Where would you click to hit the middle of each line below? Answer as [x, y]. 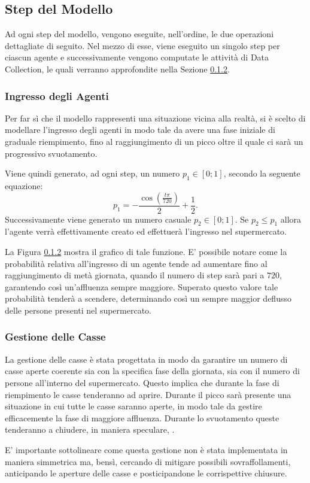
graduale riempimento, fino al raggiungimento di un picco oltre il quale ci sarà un [154, 141]
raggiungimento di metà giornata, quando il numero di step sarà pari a [135, 275]
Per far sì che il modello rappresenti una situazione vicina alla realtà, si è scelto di [155, 118]
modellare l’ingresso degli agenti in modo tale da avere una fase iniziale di [140, 130]
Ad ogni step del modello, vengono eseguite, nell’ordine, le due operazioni [139, 34]
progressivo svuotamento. [51, 153]
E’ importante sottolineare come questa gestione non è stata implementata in [146, 449]
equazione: [24, 185]
